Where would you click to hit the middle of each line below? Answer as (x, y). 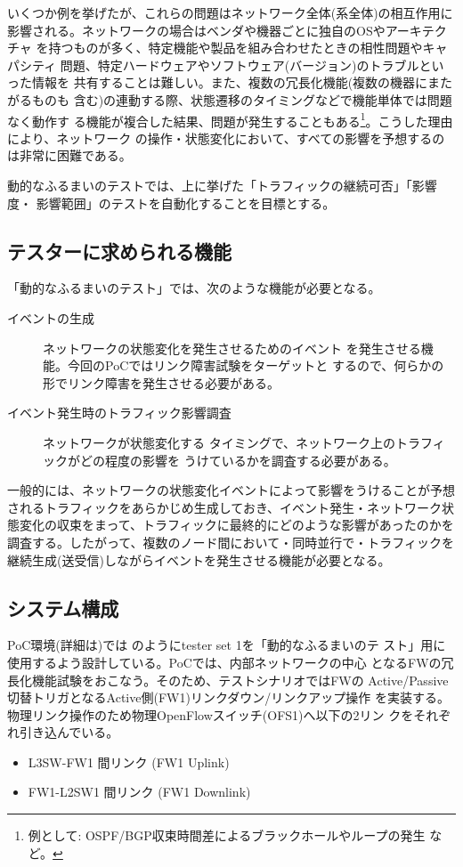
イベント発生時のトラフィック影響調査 (119, 413)
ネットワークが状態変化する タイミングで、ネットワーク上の (219, 442)
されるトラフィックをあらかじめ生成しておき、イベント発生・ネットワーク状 (231, 507)
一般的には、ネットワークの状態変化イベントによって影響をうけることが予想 (231, 490)
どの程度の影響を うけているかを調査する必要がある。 (238, 460)
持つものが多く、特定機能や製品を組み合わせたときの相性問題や (236, 48)
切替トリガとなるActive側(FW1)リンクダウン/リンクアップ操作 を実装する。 (228, 697)
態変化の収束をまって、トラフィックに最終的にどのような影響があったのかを (231, 525)
